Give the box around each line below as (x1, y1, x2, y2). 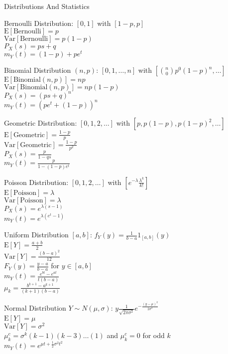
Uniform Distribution (4, 229, 69, 240)
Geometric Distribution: (4, 118, 77, 128)
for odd (142, 330, 165, 340)
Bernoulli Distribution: (4, 17, 74, 28)
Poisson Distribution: (4, 177, 69, 187)
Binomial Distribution (4, 65, 71, 75)
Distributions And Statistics (4, 1, 90, 11)
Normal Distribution (4, 303, 66, 313)
